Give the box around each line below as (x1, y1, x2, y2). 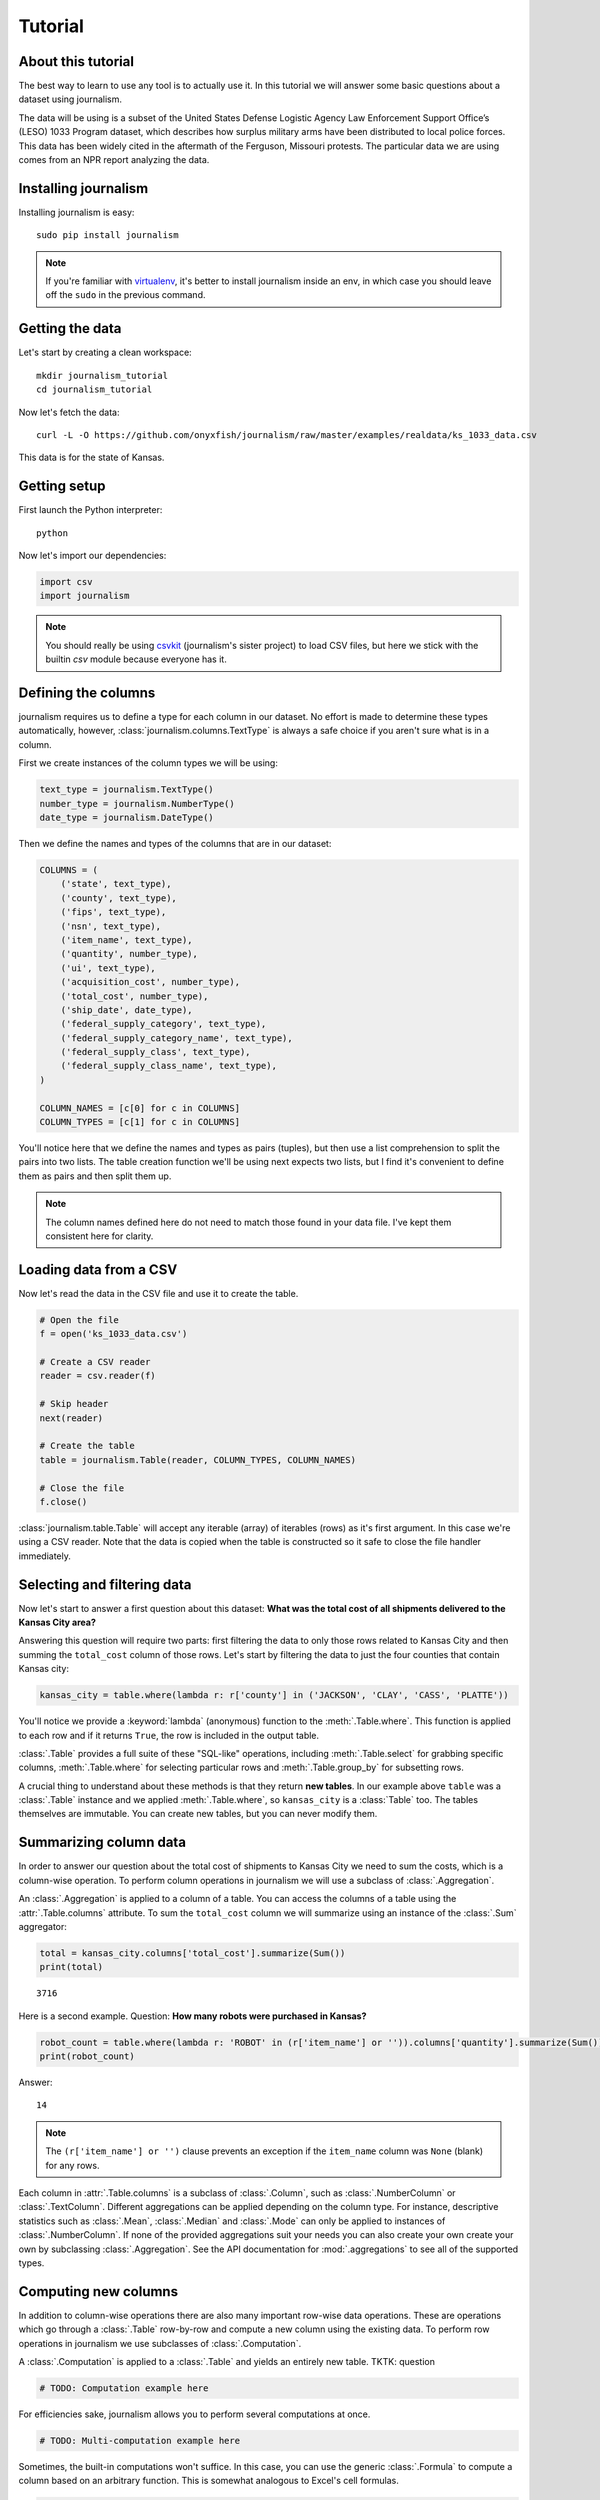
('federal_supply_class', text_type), (60, 1046, 251, 1058)
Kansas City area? (18, 1616, 97, 1628)
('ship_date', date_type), (60, 1004, 194, 1015)
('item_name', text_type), (60, 934, 194, 945)
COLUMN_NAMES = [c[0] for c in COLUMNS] (39, 1102, 240, 1114)
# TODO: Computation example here (39, 2383, 209, 2394)
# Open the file (39, 1314, 120, 1325)
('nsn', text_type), (60, 920, 162, 932)
